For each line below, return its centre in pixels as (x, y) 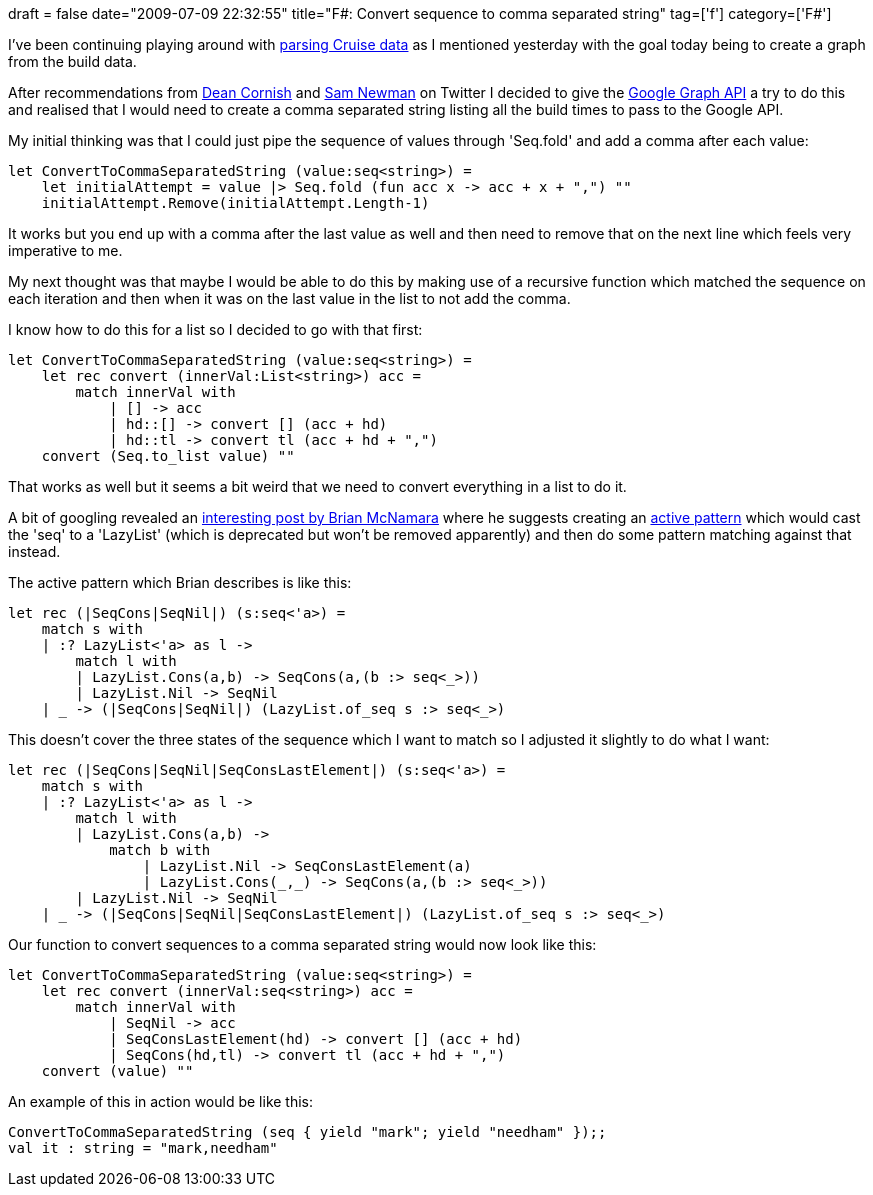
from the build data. (72, 61)
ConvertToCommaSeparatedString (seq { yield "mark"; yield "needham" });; (307, 1132)
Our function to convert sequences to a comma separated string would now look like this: (302, 944)
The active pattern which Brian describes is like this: (180, 582)
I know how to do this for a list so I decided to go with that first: (215, 329)
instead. (34, 551)
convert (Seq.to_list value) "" (168, 456)
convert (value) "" (117, 1071)
